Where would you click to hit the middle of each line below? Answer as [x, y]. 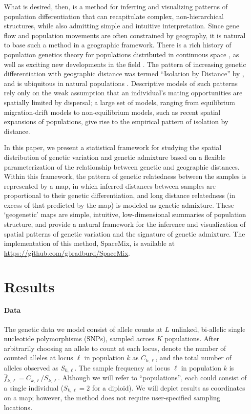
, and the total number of [194, 358]
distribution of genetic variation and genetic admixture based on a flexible [115, 157]
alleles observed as [31, 367]
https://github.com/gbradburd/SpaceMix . [67, 252]
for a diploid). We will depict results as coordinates [168, 387]
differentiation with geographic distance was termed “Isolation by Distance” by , [124, 74]
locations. [18, 407]
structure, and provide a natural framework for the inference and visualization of [125, 224]
